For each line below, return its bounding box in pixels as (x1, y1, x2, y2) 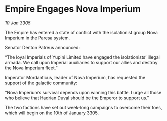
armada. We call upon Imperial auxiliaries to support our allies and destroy (5, 59, 158, 65)
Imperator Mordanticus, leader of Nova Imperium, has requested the (5, 74, 146, 80)
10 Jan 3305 (5, 20, 31, 26)
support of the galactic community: (5, 80, 77, 86)
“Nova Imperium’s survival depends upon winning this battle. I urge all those (5, 89, 162, 95)
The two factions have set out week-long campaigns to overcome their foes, (5, 104, 162, 110)
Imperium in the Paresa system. (5, 35, 70, 41)
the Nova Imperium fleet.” (5, 65, 58, 71)
